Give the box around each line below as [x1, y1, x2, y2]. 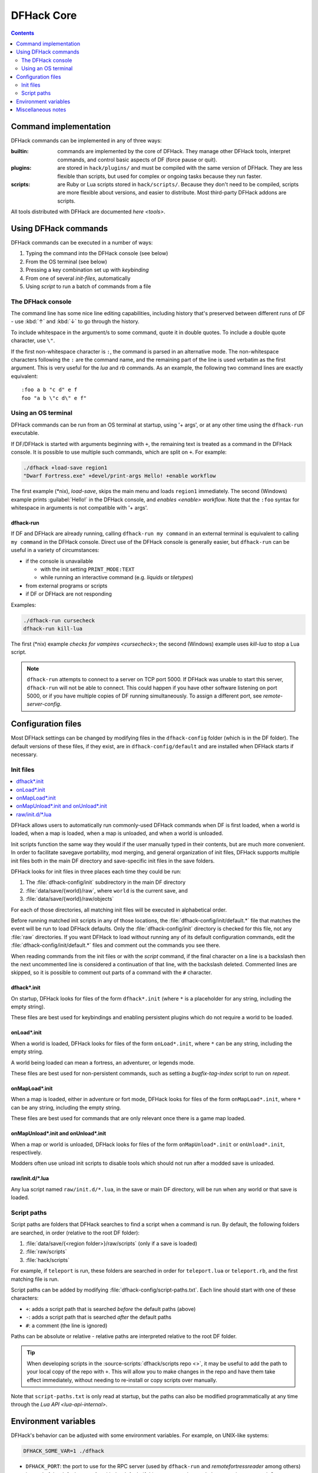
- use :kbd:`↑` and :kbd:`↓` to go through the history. [11, 318, 140, 325]
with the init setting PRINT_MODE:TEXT [40, 566, 135, 573]
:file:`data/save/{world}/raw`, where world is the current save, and [25, 887, 188, 894]
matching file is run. [11, 1276, 59, 1283]
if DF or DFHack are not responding [25, 590, 112, 597]
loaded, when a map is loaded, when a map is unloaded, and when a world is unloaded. [11, 830, 224, 837]
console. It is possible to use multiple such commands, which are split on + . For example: [11, 448, 227, 455]
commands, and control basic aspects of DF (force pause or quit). [57, 156, 217, 163]
